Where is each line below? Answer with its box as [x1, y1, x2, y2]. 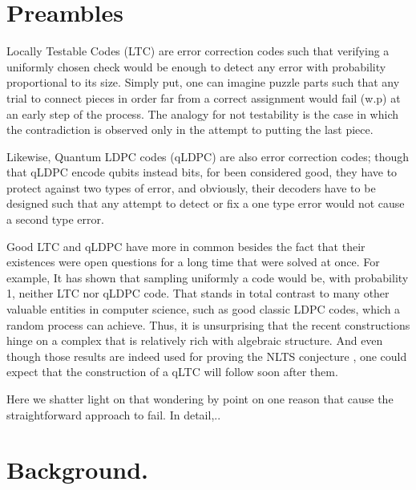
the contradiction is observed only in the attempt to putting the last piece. [6, 121, 374, 138]
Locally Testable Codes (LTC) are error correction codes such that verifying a [6, 43, 390, 59]
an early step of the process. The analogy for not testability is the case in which [6, 105, 398, 122]
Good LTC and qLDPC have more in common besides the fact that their [6, 237, 366, 254]
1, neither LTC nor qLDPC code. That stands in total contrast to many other [6, 285, 390, 302]
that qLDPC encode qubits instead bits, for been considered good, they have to [6, 164, 398, 180]
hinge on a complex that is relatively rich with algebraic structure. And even [6, 332, 383, 349]
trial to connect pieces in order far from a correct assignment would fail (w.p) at [6, 89, 401, 106]
